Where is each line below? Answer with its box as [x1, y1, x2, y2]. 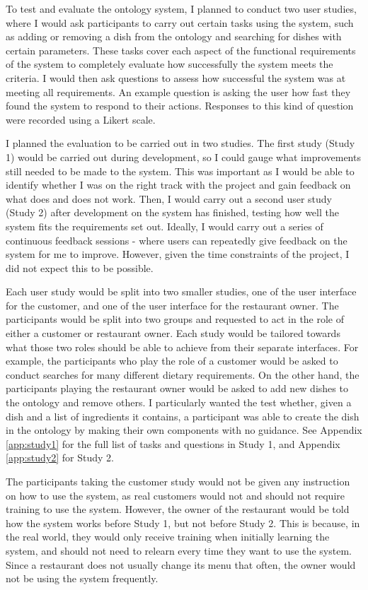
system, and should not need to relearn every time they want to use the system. [6, 543, 352, 557]
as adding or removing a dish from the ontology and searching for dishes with [6, 29, 342, 44]
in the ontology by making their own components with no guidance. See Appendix [6, 423, 362, 437]
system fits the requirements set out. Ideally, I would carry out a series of [6, 218, 323, 233]
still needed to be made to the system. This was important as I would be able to [6, 163, 355, 178]
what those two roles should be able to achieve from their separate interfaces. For [6, 339, 359, 354]
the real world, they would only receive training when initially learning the [6, 529, 330, 544]
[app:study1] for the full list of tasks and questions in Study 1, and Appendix [6, 436, 340, 451]
